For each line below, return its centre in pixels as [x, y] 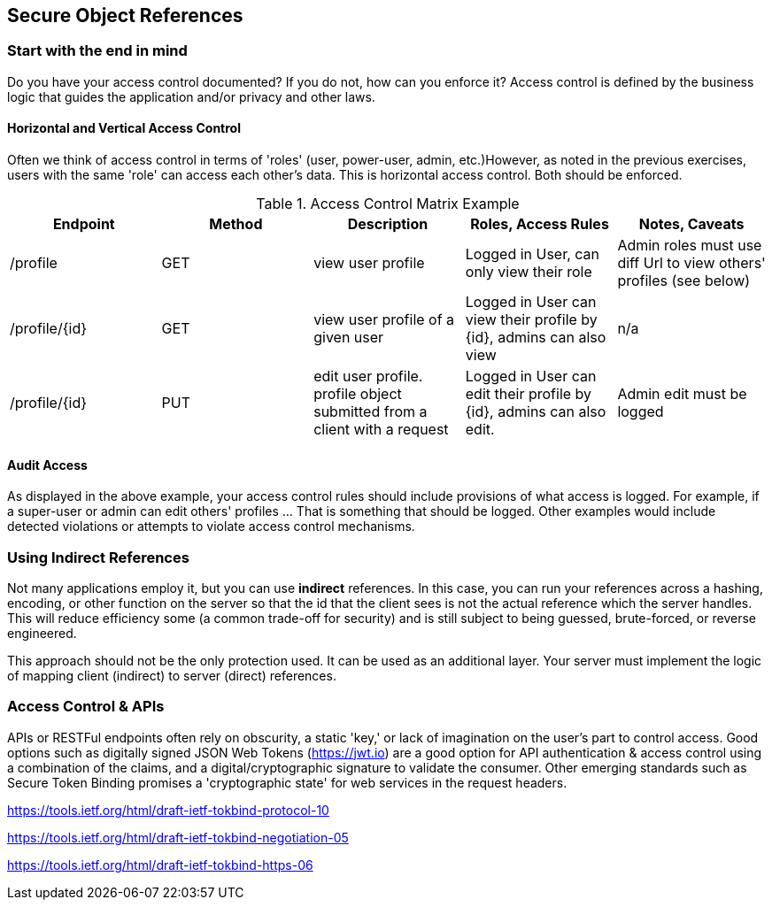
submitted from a [371, 412]
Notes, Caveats [691, 224]
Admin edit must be [682, 394]
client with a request [381, 430]
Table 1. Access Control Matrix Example [388, 204]
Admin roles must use [690, 246]
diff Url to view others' [691, 263]
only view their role [529, 272]
